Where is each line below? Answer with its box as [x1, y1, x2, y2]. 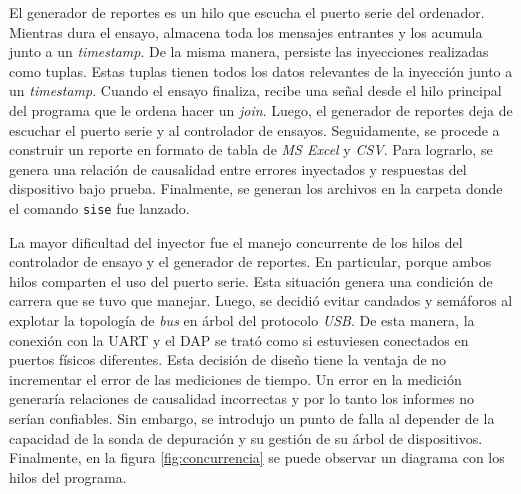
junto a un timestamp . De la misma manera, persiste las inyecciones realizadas [9, 41, 489, 62]
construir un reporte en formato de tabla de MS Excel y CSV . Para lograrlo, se [9, 139, 493, 160]
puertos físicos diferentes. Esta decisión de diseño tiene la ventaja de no [9, 349, 447, 370]
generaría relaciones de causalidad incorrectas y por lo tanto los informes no [9, 388, 474, 409]
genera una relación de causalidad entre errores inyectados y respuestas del [9, 158, 467, 179]
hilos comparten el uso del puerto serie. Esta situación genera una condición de [9, 270, 493, 291]
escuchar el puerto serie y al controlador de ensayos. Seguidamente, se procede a [9, 119, 500, 140]
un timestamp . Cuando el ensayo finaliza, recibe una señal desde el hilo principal [9, 80, 502, 101]
